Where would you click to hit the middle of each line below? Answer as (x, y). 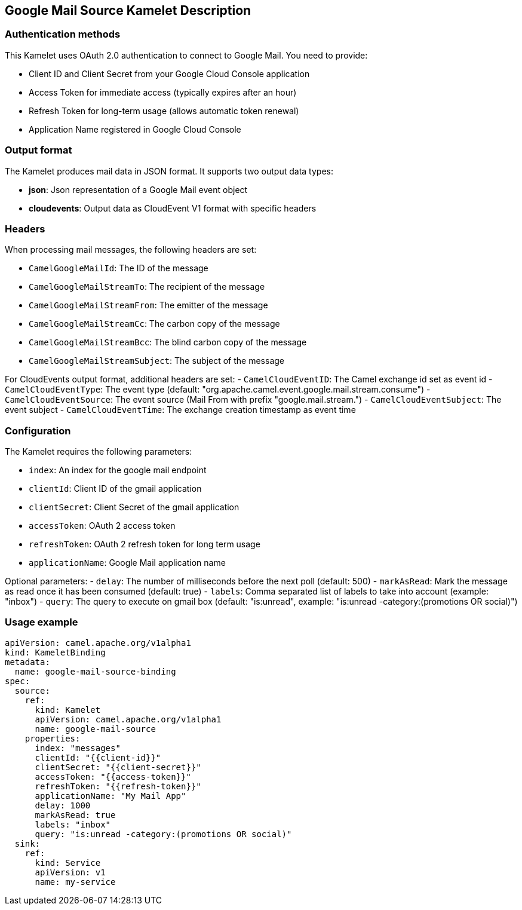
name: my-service (75, 882)
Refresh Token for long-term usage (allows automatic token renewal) (164, 111)
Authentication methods (63, 34)
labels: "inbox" (73, 824)
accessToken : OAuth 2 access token (102, 526)
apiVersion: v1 (70, 872)
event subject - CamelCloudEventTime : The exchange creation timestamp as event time (180, 410)
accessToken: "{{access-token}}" (113, 776)
